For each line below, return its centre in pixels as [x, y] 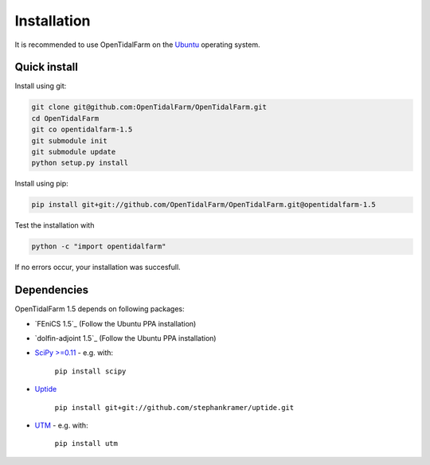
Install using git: [41, 86]
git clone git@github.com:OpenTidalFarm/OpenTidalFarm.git [149, 107]
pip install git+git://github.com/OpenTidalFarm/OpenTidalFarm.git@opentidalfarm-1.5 [203, 205]
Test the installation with [55, 225]
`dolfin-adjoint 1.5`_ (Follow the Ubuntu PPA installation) [125, 338]
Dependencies [52, 290]
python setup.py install [80, 163]
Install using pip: [42, 184]
